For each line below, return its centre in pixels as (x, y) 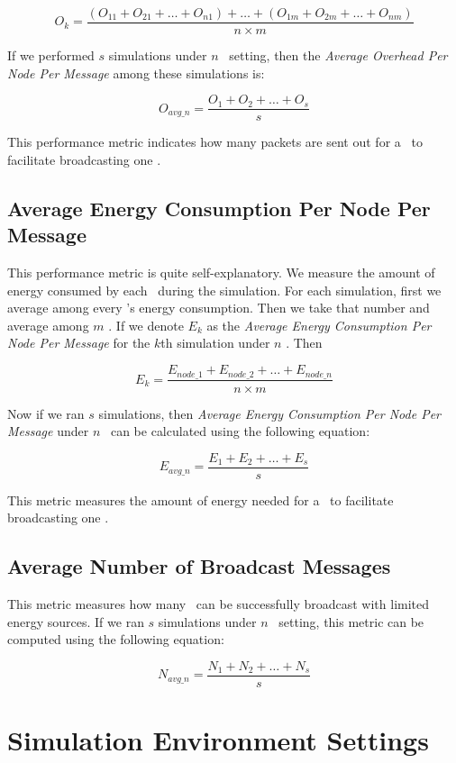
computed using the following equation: (116, 639)
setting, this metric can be (351, 621)
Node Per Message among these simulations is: (136, 73)
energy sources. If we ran (76, 621)
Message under (48, 431)
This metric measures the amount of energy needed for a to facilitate (201, 500)
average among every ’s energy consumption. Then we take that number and (219, 308)
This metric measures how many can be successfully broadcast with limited (219, 604)
